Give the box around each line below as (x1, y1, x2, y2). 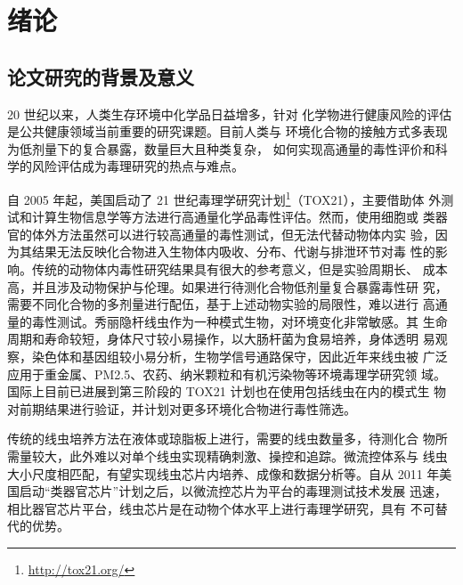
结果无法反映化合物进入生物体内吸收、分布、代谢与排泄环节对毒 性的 (31, 242, 435, 261)
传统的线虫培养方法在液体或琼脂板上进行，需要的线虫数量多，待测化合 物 (7, 429, 435, 448)
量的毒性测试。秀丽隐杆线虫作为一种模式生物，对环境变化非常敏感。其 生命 (7, 312, 448, 330)
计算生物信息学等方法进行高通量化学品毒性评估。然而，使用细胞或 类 (31, 207, 435, 226)
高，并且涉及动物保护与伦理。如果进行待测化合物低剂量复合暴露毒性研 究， (7, 277, 448, 296)
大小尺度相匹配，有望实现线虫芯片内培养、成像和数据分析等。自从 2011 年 (7, 464, 440, 483)
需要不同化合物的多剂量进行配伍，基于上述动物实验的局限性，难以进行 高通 (7, 295, 448, 313)
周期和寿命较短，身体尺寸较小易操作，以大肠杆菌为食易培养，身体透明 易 (7, 329, 435, 348)
